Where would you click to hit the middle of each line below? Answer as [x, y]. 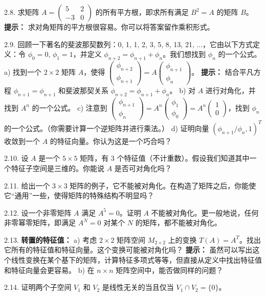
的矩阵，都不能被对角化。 [178, 223]
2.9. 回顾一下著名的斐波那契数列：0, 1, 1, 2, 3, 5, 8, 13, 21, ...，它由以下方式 [129, 44]
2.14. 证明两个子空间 [38, 287]
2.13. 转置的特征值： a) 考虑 [51, 239]
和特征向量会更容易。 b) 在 [49, 270]
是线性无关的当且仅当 [138, 287]
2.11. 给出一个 [27, 185]
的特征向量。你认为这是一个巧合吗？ [111, 141]
